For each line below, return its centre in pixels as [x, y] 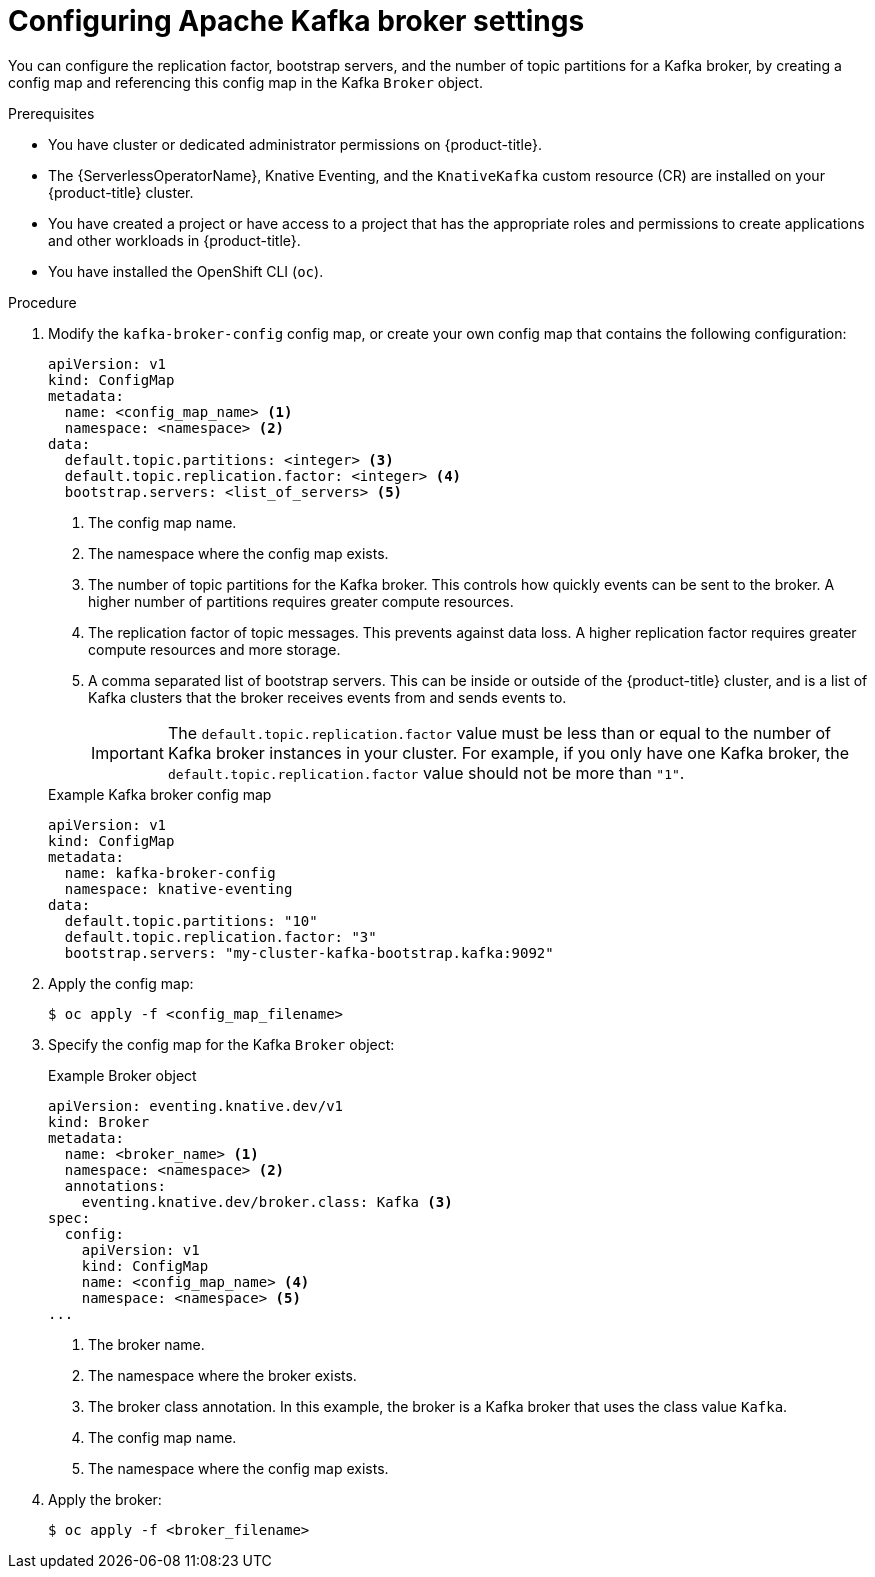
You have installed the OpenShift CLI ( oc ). [186, 271]
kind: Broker [99, 1121]
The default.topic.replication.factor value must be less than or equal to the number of [499, 732]
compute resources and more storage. [214, 649]
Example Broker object [122, 1075]
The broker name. [146, 1344]
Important [127, 752]
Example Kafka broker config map [160, 794]
